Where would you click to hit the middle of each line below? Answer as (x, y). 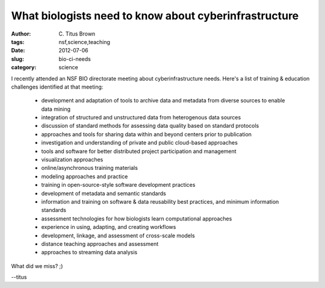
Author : (21, 34)
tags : (18, 42)
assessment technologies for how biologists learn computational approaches (137, 218)
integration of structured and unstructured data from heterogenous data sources (141, 117)
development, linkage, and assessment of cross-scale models (118, 236)
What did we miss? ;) (37, 266)
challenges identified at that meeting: (57, 87)
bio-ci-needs (75, 59)
